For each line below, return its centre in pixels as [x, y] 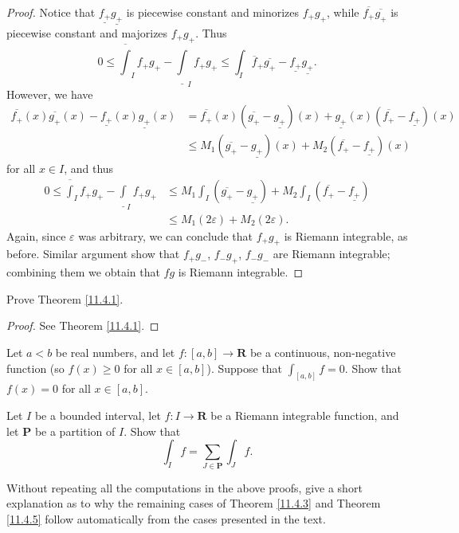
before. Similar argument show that [93, 254]
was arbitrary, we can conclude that [165, 235]
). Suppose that [245, 368]
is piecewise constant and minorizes [213, 12]
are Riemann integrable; [331, 254]
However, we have [50, 94]
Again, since [36, 235]
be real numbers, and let [115, 352]
